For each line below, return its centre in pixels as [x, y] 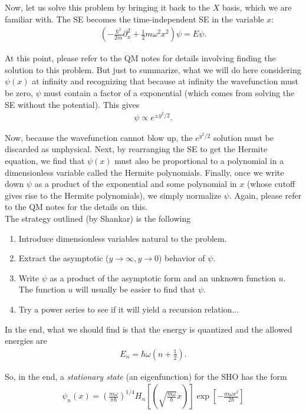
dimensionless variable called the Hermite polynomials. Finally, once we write [144, 172]
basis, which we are [257, 7]
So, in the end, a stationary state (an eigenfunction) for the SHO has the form [146, 376]
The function [42, 289]
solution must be [243, 137]
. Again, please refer [265, 195]
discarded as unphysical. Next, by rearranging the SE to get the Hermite [136, 149]
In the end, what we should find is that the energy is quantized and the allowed [149, 329]
